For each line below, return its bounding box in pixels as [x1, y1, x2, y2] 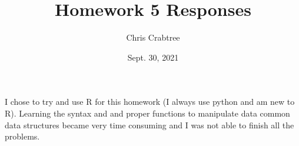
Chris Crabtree [126, 31, 180, 44]
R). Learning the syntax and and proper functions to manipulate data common [5, 107, 290, 119]
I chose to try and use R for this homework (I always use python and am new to [5, 95, 295, 108]
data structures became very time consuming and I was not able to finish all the [5, 118, 294, 131]
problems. [5, 130, 40, 142]
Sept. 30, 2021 [127, 51, 179, 63]
